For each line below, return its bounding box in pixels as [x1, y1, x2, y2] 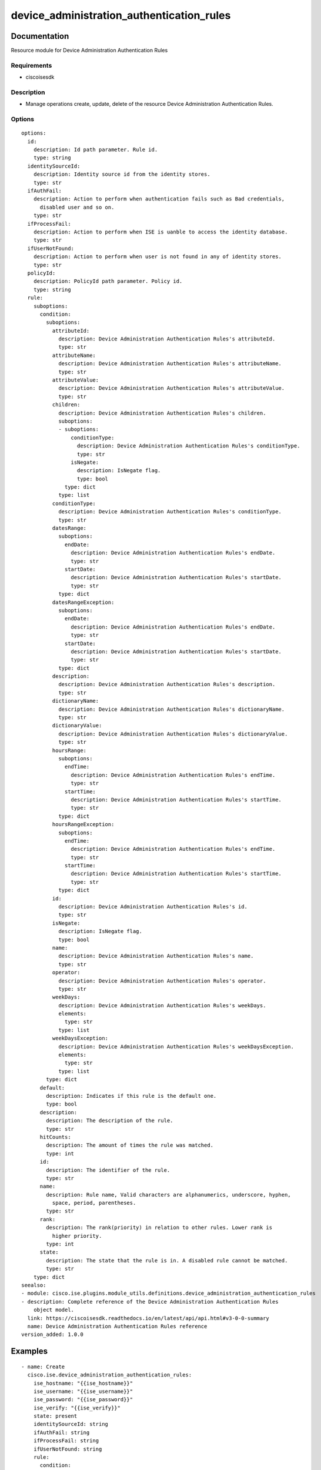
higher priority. [52, 1232, 102, 1239]
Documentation [11, 31, 69, 41]
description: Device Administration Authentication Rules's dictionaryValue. [58, 730, 288, 737]
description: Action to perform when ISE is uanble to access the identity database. [33, 228, 288, 235]
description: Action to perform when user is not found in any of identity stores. [33, 253, 282, 260]
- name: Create [21, 1363, 65, 1370]
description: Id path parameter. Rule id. [33, 146, 158, 153]
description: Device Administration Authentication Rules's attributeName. [58, 360, 282, 367]
